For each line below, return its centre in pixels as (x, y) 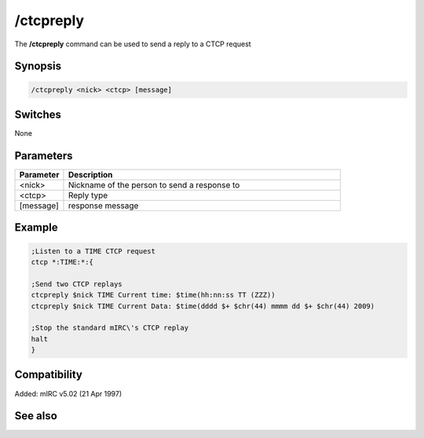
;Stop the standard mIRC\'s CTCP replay (110, 328)
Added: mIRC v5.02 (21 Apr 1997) (68, 393)
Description (90, 174)
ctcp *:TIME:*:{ (62, 262)
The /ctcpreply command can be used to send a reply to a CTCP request (133, 44)
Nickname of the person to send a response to (154, 184)
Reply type (88, 195)
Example (36, 228)
